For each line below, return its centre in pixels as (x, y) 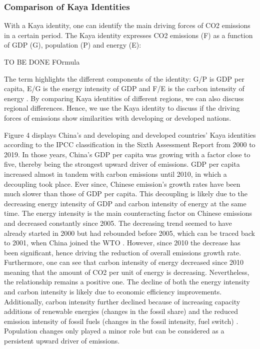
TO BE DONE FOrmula (42, 62)
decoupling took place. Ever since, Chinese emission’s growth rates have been (122, 184)
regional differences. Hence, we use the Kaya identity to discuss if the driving (122, 108)
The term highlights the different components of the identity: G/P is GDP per (124, 78)
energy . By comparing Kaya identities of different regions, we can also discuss (124, 98)
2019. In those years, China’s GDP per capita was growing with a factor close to (127, 154)
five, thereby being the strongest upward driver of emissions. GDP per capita (122, 164)
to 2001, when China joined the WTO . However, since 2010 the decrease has (122, 243)
